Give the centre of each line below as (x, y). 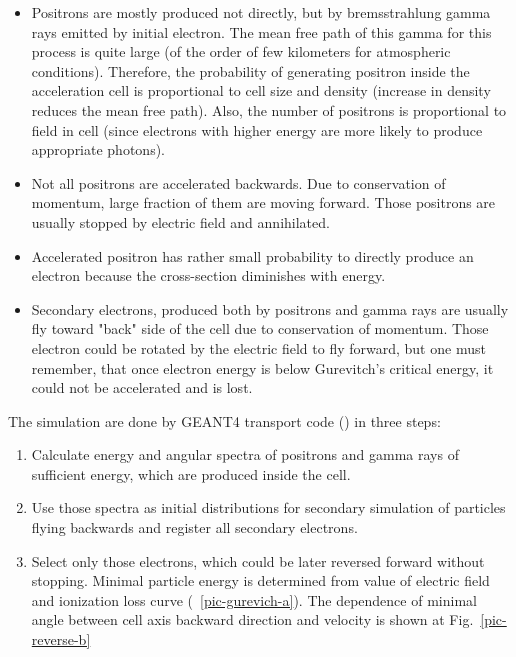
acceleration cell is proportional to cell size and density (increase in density (261, 90)
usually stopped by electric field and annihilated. (180, 221)
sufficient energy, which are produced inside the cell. (191, 473)
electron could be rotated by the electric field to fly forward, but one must (258, 347)
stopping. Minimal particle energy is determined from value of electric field (260, 580)
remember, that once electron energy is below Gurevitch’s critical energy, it (262, 367)
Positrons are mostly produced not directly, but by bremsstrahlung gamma (261, 12)
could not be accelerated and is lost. (142, 387)
